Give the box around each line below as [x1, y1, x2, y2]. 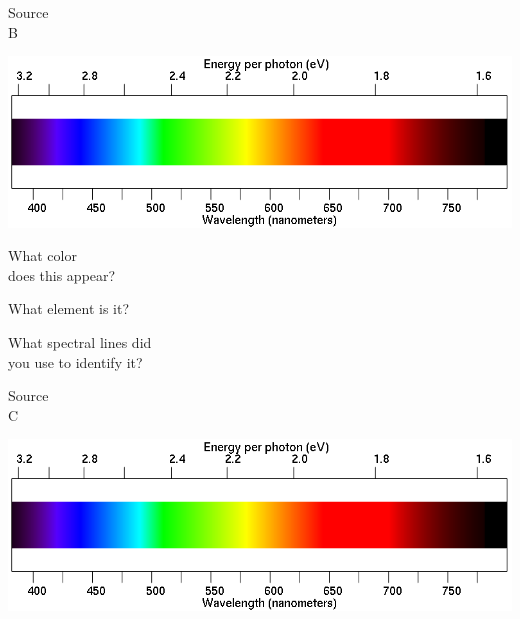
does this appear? [8, 264, 116, 285]
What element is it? [8, 298, 130, 319]
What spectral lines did [8, 331, 152, 352]
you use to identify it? [8, 351, 143, 372]
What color [8, 245, 77, 266]
